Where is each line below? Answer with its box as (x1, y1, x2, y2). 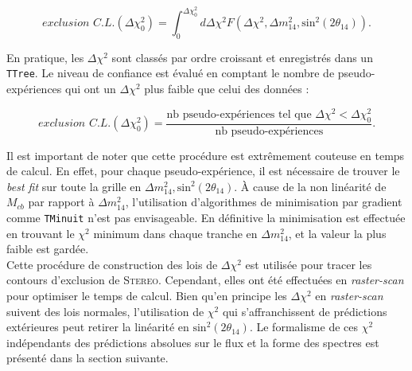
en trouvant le (6, 225, 75, 241)
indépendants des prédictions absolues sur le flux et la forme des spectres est (6, 334, 379, 350)
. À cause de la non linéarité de (234, 178, 387, 194)
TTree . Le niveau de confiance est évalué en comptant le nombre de (6, 64, 335, 81)
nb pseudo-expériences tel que (166, 108, 312, 120)
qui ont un (64, 80, 116, 97)
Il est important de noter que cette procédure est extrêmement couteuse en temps (6, 146, 405, 163)
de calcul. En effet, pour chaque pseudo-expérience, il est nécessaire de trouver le (6, 162, 400, 179)
